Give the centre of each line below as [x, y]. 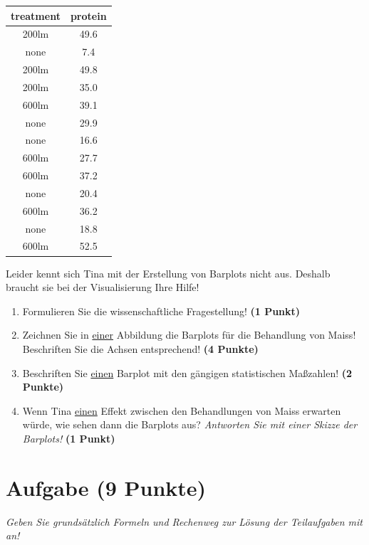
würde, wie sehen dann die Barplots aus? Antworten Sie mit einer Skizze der [190, 424]
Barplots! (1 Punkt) [69, 438]
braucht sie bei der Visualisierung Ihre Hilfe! [103, 287]
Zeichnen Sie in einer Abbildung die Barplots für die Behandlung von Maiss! [189, 335]
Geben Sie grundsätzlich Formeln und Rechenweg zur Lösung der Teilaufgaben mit [184, 521]
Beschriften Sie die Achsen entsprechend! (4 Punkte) [140, 348]
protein [88, 15]
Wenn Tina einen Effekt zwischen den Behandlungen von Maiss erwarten [182, 410]
